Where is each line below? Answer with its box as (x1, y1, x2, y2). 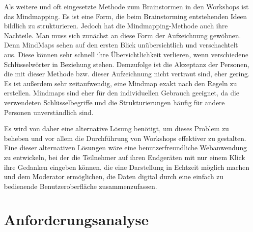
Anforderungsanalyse (4, 209, 149, 230)
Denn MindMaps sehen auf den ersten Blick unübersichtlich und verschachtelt (4, 40, 238, 50)
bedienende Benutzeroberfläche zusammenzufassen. (4, 181, 157, 191)
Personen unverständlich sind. (4, 107, 94, 117)
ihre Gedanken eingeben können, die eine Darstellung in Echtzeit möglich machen (4, 162, 250, 172)
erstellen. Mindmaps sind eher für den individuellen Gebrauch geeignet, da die (4, 88, 239, 98)
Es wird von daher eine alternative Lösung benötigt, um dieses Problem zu (4, 123, 229, 134)
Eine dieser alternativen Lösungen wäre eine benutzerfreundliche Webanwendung (4, 142, 247, 153)
